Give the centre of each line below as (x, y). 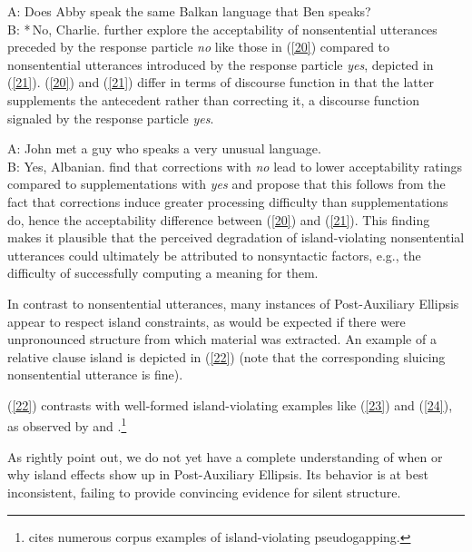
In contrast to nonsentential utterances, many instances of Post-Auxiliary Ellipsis (233, 303)
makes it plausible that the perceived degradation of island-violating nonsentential (236, 237)
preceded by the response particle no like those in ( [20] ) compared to (199, 47)
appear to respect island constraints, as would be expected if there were (206, 321)
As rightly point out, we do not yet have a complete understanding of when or (225, 456)
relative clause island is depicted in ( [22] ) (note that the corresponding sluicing (226, 356)
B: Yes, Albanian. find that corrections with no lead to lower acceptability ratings (235, 166)
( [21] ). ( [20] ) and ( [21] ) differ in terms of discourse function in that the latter (221, 82)
